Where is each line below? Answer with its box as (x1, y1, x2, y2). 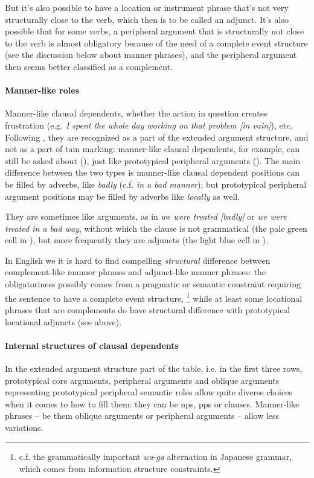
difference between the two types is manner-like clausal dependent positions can (5, 166, 300, 179)
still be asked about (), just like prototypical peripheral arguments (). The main (5, 154, 301, 167)
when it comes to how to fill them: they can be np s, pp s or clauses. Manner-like (5, 397, 300, 410)
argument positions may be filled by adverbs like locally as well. (5, 190, 240, 202)
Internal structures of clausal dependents (5, 339, 179, 351)
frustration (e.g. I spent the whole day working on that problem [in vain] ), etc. (5, 118, 293, 131)
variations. (5, 421, 43, 433)
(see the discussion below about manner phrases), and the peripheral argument (5, 48, 297, 61)
